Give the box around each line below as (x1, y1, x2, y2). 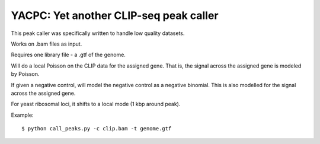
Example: (11, 111, 34, 119)
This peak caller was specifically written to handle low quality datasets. (11, 30, 185, 37)
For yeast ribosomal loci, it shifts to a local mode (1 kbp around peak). (11, 101, 181, 108)
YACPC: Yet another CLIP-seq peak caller (11, 9, 219, 22)
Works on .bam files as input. (11, 40, 82, 47)
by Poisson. (11, 71, 40, 78)
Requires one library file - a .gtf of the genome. (11, 51, 126, 59)
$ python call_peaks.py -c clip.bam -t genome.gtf (21, 125, 172, 132)
